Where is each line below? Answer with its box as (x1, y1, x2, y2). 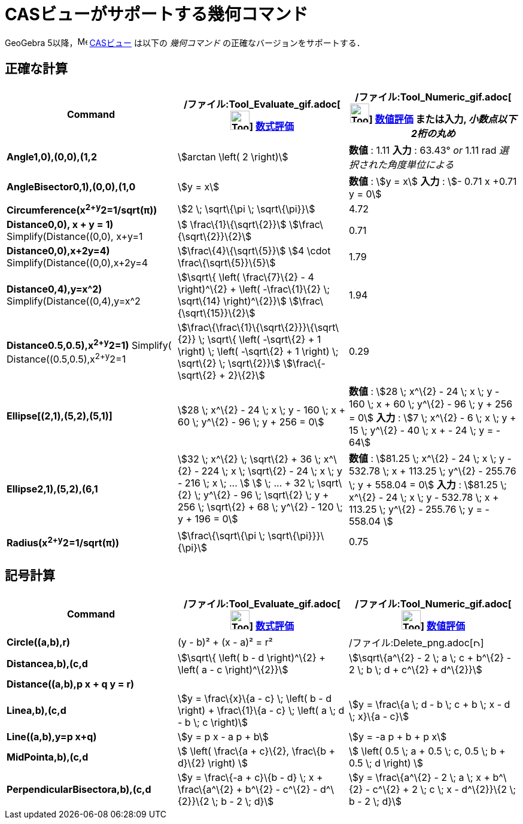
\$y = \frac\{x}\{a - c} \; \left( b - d (177, 692, 332, 704)
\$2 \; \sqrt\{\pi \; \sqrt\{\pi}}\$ (177, 203, 315, 215)
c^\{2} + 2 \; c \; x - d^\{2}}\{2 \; (372, 783, 516, 795)
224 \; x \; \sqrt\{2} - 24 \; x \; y (201, 464, 342, 477)
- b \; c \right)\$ (177, 716, 248, 728)
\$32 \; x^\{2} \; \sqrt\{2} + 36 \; (177, 452, 321, 465)
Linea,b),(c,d (7, 704, 66, 716)
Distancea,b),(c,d (7, 657, 88, 670)
